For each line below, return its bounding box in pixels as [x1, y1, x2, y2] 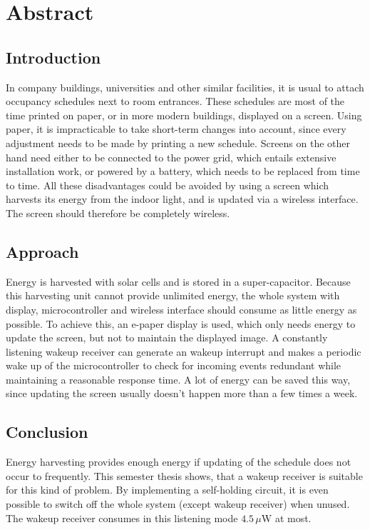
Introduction [6, 46, 101, 68]
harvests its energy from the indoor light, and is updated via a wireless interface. [6, 191, 359, 206]
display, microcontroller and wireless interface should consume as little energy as [6, 301, 357, 316]
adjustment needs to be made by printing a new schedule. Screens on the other [6, 135, 351, 150]
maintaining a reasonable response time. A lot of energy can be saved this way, [6, 371, 351, 386]
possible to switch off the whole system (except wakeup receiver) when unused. [6, 496, 350, 511]
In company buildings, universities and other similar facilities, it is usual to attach [6, 79, 364, 94]
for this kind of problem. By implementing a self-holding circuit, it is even [6, 482, 329, 497]
